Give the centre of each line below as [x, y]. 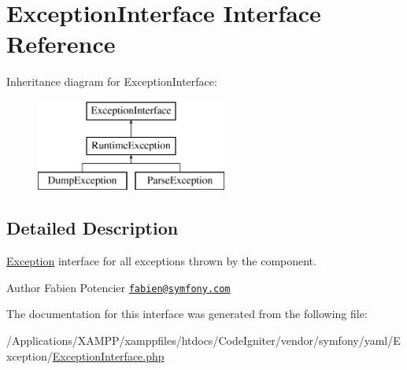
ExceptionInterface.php [108, 355]
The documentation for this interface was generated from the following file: [187, 314]
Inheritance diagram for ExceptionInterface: [112, 81]
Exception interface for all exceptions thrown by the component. [161, 261]
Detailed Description [92, 228]
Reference [61, 44]
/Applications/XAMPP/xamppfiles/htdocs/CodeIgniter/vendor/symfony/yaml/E [203, 340]
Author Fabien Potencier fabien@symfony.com [118, 287]
